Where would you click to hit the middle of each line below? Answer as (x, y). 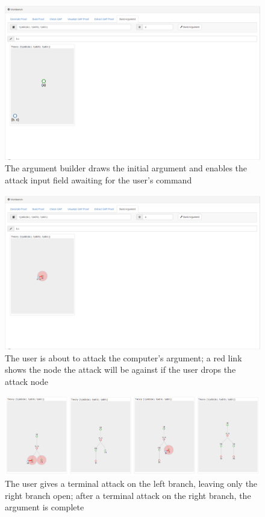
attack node (26, 381)
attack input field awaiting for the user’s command (98, 179)
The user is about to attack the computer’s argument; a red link (123, 357)
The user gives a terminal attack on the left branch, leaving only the (131, 484)
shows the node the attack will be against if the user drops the (120, 370)
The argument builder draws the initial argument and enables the (126, 168)
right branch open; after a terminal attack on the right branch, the (128, 495)
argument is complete (45, 507)
